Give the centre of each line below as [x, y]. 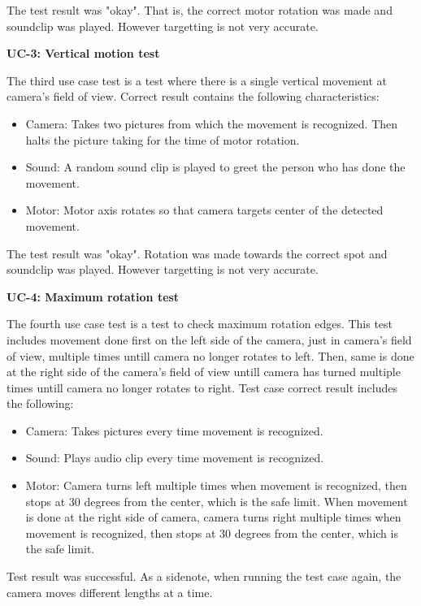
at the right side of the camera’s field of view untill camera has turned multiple [204, 372]
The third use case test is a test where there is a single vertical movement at [197, 80]
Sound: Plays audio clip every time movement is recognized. [175, 458]
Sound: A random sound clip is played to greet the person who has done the [215, 167]
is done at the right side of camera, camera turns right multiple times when [213, 517]
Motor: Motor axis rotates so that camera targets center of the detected [204, 210]
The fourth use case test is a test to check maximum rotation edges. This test [200, 324]
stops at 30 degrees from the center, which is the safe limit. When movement [217, 501]
